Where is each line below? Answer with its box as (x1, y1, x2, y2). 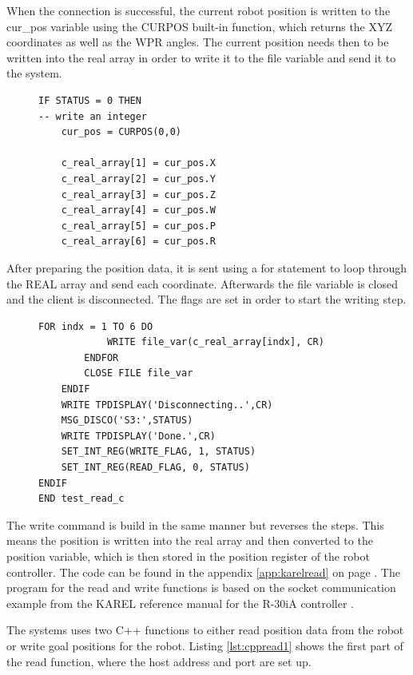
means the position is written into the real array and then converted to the (6, 532, 373, 549)
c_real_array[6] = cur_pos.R (61, 236, 216, 248)
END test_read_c (38, 493, 125, 505)
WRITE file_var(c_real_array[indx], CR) (106, 336, 324, 348)
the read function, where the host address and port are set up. (6, 653, 312, 669)
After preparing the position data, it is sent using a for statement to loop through (6, 259, 407, 276)
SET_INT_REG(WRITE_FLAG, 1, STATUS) (61, 446, 256, 458)
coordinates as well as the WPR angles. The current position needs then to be (6, 34, 389, 50)
